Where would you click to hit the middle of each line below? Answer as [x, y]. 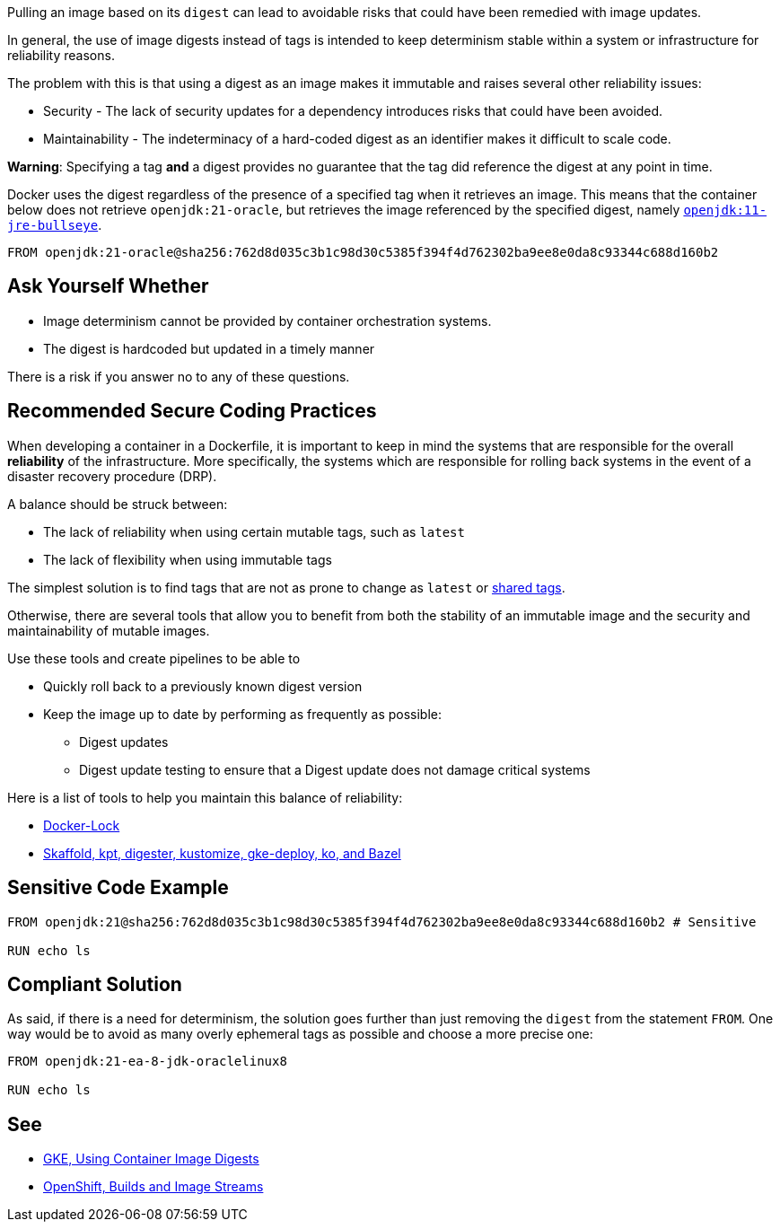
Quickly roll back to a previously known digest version [203, 686]
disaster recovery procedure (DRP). [112, 476]
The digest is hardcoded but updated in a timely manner [209, 348]
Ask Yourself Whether [108, 286]
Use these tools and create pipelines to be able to [154, 658]
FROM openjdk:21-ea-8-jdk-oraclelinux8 [147, 1062]
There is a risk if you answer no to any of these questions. [179, 376]
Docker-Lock [82, 825]
